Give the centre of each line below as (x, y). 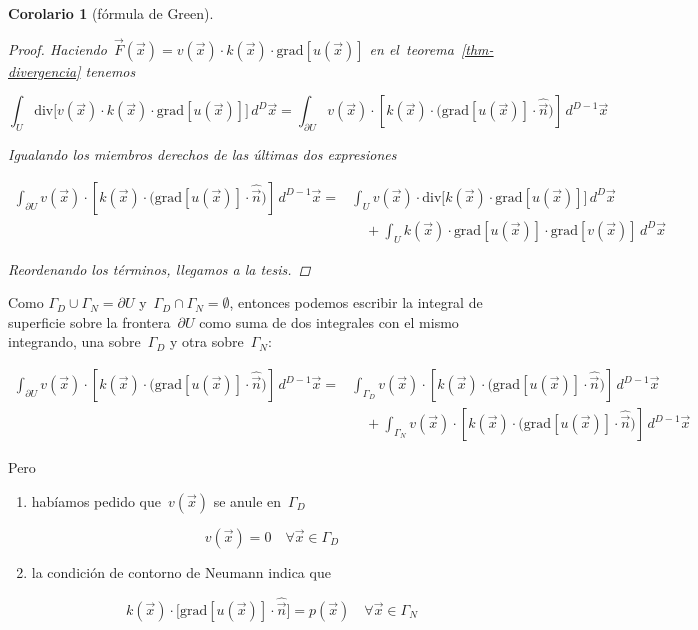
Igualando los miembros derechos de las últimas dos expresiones (202, 154)
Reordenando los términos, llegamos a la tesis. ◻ (159, 268)
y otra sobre (206, 341)
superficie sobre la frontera (89, 321)
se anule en (247, 500)
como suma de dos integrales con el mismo (329, 321)
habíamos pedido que (96, 500)
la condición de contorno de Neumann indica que (181, 571)
